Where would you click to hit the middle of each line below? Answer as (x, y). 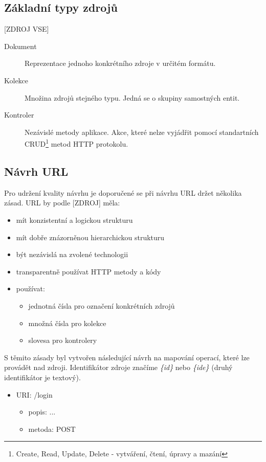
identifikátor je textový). (42, 377)
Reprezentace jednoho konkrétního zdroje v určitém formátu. (120, 63)
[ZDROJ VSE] (27, 29)
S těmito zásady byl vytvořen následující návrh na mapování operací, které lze (127, 357)
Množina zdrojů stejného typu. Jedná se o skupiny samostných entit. (132, 97)
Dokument (20, 46)
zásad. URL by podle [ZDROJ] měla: (62, 203)
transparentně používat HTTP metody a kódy (88, 271)
